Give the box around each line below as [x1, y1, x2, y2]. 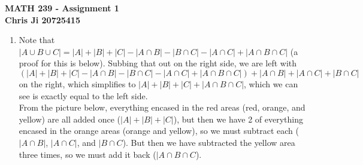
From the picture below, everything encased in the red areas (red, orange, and [19, 101, 305, 114]
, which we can [244, 77, 298, 90]
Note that [19, 33, 55, 46]
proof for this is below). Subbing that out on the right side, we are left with [19, 57, 297, 69]
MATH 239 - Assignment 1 [5, 2, 119, 14]
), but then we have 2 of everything [173, 112, 304, 125]
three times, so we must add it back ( [19, 148, 156, 160]
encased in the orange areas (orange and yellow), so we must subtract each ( [19, 124, 299, 137]
